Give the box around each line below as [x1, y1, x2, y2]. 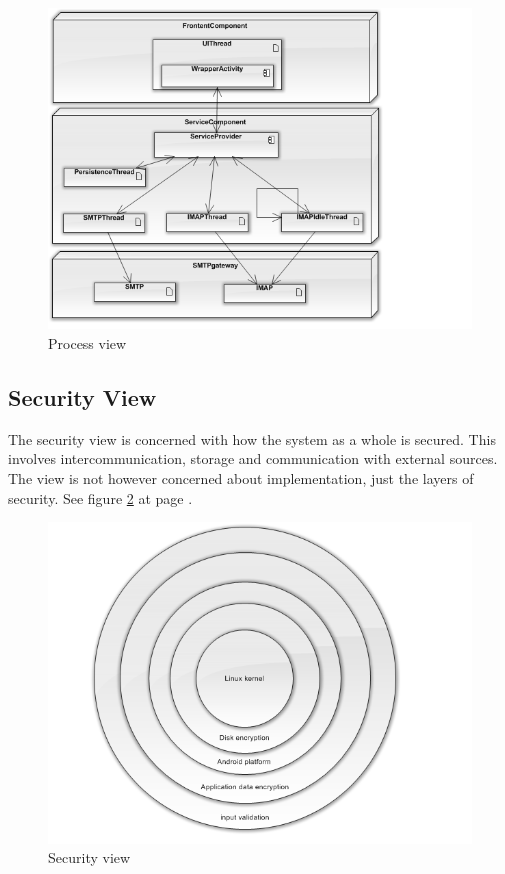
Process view [48, 333, 127, 353]
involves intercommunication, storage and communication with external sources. [8, 448, 498, 469]
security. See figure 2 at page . [8, 487, 193, 508]
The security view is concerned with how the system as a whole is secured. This [8, 428, 496, 449]
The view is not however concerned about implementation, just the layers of [8, 467, 474, 488]
